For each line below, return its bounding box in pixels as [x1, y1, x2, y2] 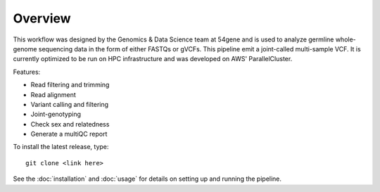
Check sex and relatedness [30, 120, 110, 128]
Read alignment [30, 90, 77, 98]
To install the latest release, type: [13, 143, 109, 151]
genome [13, 44, 37, 53]
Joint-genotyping [30, 110, 81, 119]
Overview [13, 11, 71, 26]
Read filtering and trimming [30, 81, 110, 89]
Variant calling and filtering [30, 100, 109, 108]
